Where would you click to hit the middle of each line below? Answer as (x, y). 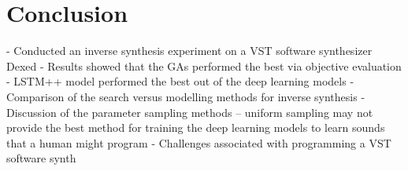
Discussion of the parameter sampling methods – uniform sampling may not (190, 112)
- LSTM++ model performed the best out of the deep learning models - (180, 81)
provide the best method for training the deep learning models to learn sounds (196, 127)
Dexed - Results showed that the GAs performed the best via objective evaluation (204, 65)
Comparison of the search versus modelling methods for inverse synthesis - (186, 96)
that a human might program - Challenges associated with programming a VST (199, 142)
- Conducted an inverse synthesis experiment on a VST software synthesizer (189, 51)
